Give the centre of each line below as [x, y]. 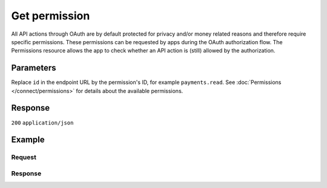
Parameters [34, 68]
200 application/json [42, 123]
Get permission [51, 16]
